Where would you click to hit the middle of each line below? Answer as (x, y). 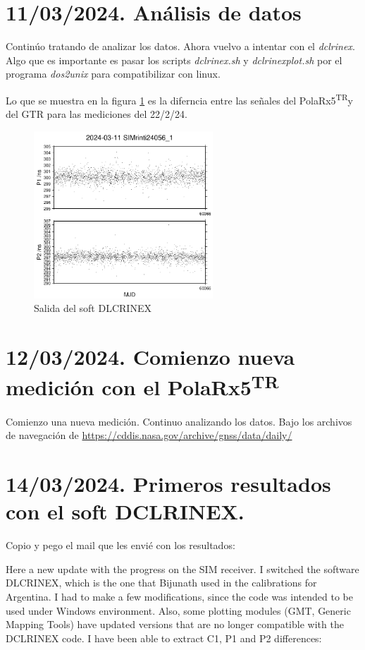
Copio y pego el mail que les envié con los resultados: (120, 545)
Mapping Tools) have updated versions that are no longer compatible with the (175, 624)
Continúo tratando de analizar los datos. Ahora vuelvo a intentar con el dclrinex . (180, 46)
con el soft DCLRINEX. (125, 511)
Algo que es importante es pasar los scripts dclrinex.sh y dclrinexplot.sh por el (174, 60)
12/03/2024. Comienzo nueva (150, 357)
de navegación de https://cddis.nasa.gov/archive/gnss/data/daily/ (149, 435)
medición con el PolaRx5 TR (142, 386)
